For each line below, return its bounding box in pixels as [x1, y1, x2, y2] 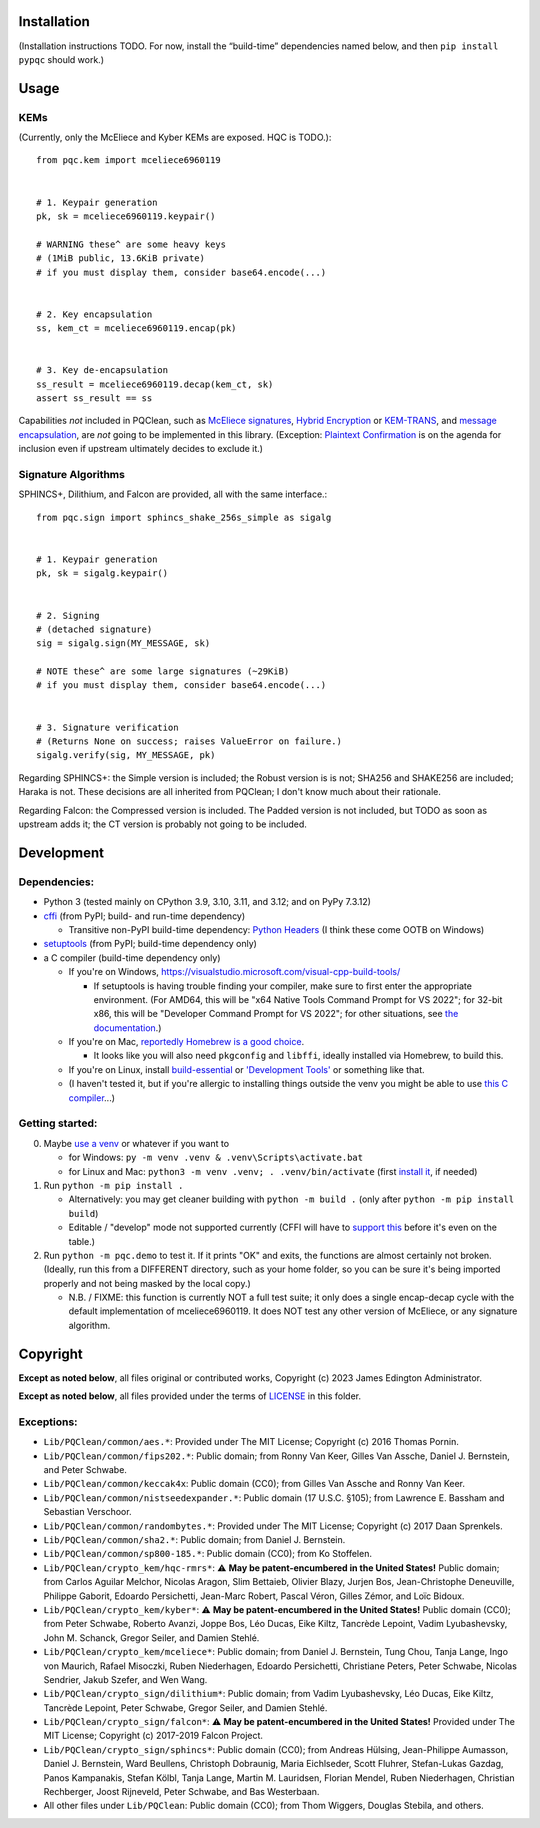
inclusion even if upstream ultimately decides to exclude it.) [18, 443, 264, 455]
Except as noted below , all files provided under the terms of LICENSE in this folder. [18, 1390, 362, 1402]
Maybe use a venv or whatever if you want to [43, 1137, 230, 1149]
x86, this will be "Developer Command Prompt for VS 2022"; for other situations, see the [93, 1008, 459, 1020]
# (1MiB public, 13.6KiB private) [36, 253, 205, 264]
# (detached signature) [36, 623, 153, 635]
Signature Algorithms [18, 468, 125, 482]
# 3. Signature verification [36, 721, 179, 733]
